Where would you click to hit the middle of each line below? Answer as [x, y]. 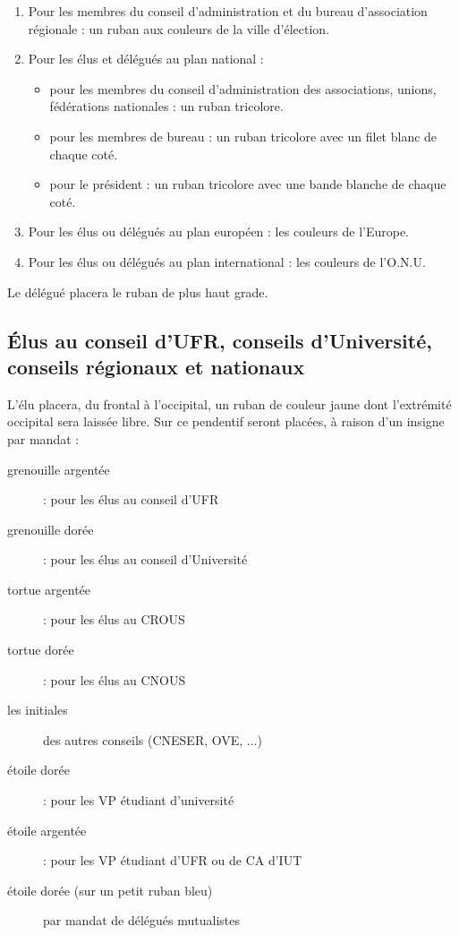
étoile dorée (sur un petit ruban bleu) [110, 890]
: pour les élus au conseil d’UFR [131, 499]
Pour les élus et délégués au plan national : [146, 59]
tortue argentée [49, 589]
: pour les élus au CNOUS [115, 679]
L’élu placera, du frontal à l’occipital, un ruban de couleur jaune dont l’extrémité [229, 403]
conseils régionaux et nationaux [156, 366]
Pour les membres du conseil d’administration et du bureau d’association [228, 11]
